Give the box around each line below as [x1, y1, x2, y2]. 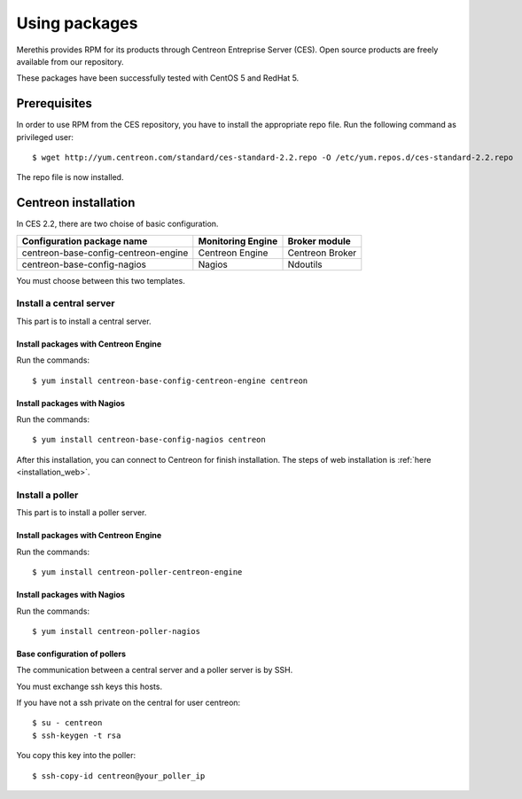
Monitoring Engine [198, 235, 278, 247]
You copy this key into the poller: [16, 750, 136, 761]
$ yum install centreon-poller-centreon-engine [32, 568, 243, 577]
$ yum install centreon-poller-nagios [32, 626, 201, 636]
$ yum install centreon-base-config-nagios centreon [32, 435, 266, 445]
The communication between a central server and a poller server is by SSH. [16, 665, 293, 676]
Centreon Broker [287, 247, 357, 259]
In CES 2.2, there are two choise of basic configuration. [16, 218, 219, 230]
